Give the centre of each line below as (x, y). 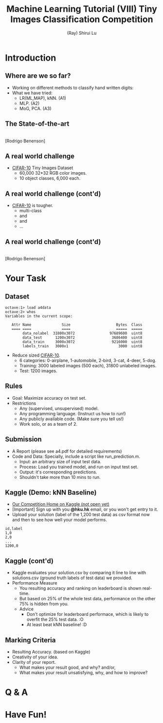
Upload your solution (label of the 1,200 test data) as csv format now (81, 515)
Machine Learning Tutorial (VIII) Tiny (82, 9)
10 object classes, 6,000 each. (50, 178)
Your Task (26, 279)
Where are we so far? (38, 76)
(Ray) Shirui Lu (82, 33)
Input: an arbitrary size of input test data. (60, 461)
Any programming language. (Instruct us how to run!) (72, 413)
